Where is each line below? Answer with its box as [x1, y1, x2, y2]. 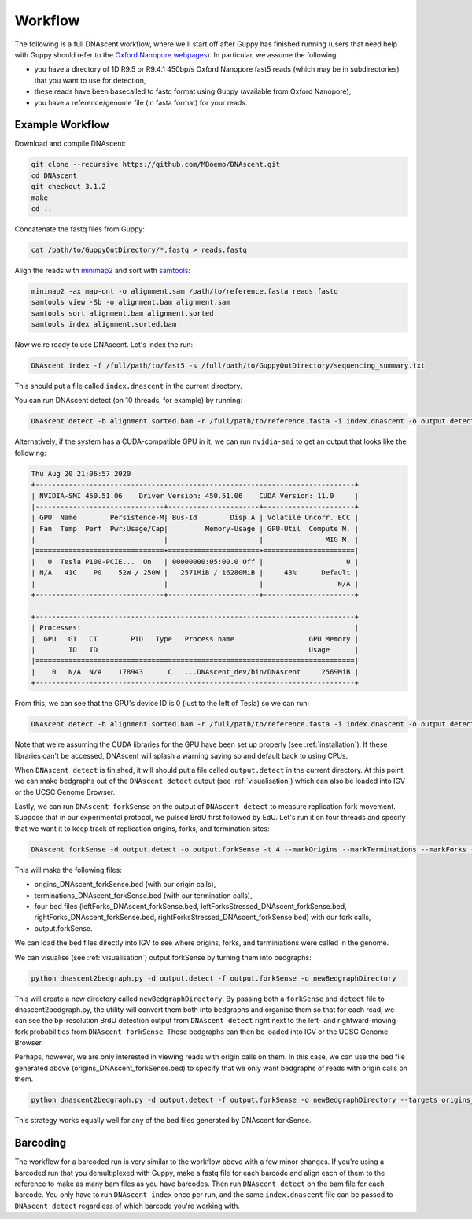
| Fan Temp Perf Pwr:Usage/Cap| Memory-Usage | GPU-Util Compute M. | [31, 524, 360, 533]
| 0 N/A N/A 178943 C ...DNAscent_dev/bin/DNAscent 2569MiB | [31, 667, 360, 676]
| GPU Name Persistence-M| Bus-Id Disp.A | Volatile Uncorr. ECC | [31, 513, 360, 523]
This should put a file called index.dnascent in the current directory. [14, 382, 242, 391]
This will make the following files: [14, 865, 122, 874]
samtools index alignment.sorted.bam [31, 320, 177, 329]
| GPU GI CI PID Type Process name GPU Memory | [31, 634, 360, 643]
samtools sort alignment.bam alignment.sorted [31, 308, 214, 318]
